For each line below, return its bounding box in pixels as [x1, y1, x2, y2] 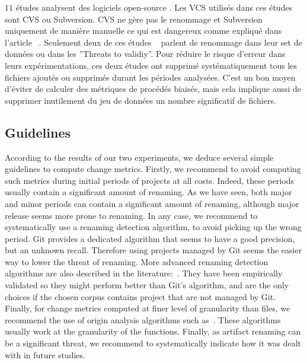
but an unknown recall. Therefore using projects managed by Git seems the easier [5, 244, 302, 256]
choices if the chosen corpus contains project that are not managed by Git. [5, 290, 276, 302]
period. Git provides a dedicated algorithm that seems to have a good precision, [5, 232, 295, 244]
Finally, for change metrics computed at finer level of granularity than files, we [5, 302, 290, 314]
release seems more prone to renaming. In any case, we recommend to [5, 209, 258, 221]
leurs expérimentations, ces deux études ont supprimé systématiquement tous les [5, 59, 298, 71]
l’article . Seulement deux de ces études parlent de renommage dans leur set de [5, 36, 302, 48]
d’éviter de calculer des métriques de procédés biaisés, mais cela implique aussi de [5, 82, 302, 95]
